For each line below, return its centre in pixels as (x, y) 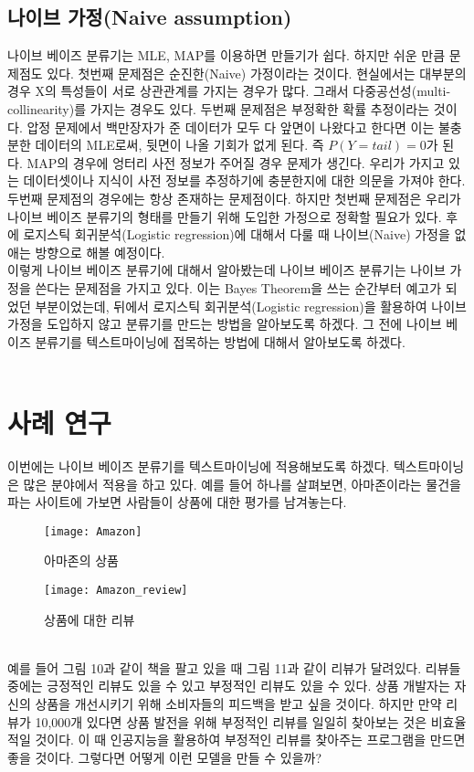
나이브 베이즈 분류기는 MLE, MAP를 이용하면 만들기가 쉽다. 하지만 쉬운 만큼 (226, 55)
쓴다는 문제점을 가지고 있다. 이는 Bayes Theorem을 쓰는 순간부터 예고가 (238, 287)
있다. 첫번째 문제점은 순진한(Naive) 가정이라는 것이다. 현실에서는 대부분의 (257, 73)
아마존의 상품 (81, 560)
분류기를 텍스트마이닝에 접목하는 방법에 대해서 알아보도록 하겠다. (220, 341)
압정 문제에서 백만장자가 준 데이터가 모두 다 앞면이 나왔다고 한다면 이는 (231, 127)
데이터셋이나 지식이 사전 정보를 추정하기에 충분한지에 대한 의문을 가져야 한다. (244, 180)
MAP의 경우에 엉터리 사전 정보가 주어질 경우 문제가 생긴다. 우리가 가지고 (236, 162)
